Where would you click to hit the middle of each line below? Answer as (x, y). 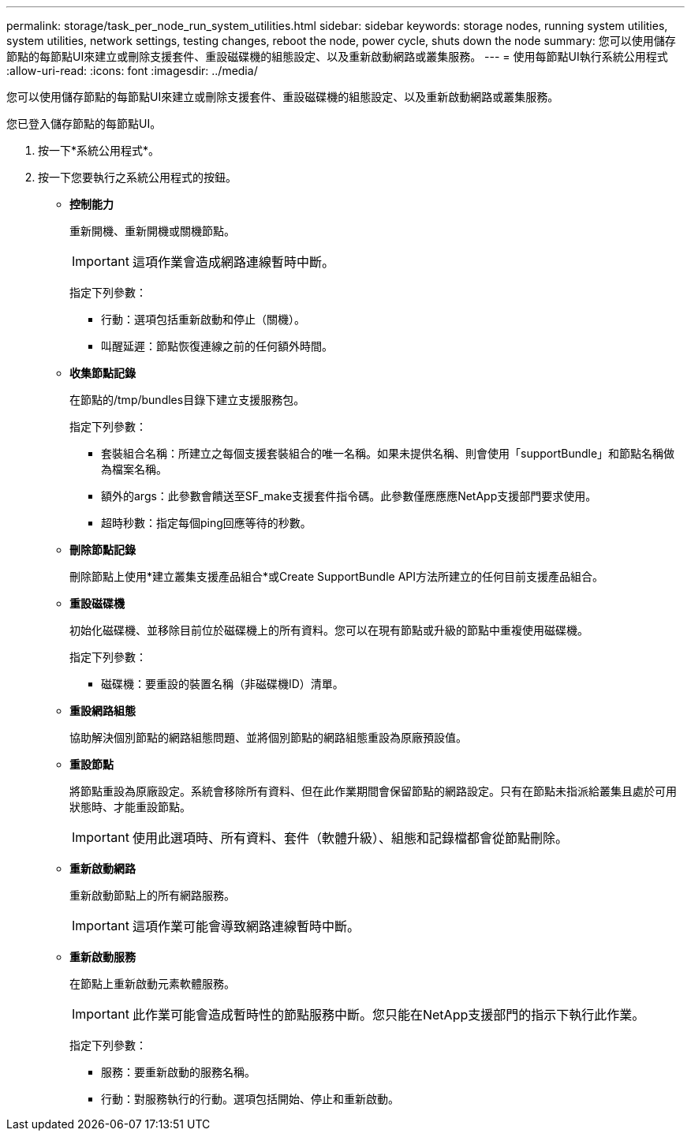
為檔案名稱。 (134, 469)
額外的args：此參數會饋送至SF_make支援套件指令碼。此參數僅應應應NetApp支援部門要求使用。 (349, 496)
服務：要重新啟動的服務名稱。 (178, 1072)
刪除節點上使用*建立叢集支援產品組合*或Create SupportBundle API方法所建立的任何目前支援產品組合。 (336, 576)
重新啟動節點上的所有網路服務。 (152, 895)
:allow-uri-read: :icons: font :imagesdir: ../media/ (132, 71)
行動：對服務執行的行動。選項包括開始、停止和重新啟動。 (250, 1099)
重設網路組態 (103, 711)
